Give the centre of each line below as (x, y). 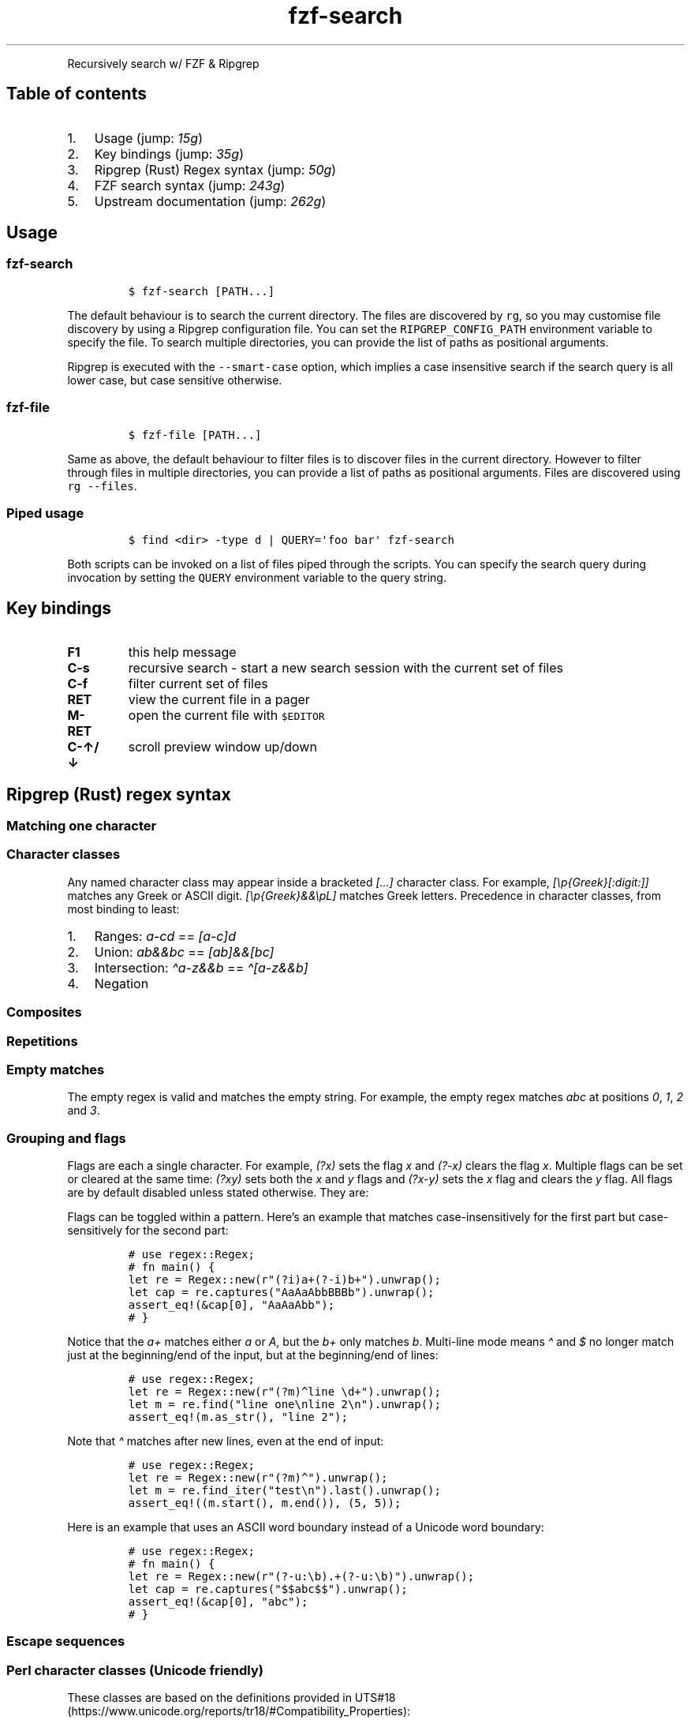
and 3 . (84, 1111)
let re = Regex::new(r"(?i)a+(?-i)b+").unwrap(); (284, 1280)
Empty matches (56, 1069)
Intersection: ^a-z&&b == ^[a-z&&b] (201, 967)
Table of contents (77, 94)
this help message (182, 652)
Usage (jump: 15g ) (148, 138)
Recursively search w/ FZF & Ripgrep (163, 63)
